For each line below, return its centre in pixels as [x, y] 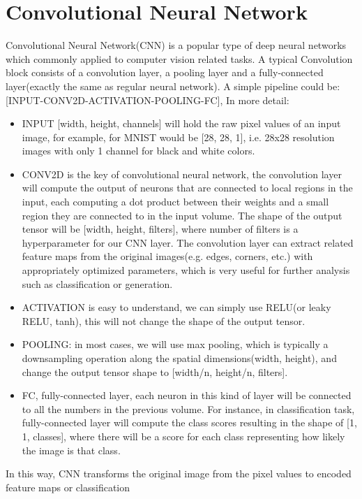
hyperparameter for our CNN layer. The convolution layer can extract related [188, 242]
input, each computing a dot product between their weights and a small [175, 202]
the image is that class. [71, 450]
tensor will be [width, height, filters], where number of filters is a [160, 229]
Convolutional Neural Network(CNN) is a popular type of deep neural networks [176, 45]
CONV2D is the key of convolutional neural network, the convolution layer [182, 174]
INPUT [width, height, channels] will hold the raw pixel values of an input [181, 123]
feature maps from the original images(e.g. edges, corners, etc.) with [167, 256]
